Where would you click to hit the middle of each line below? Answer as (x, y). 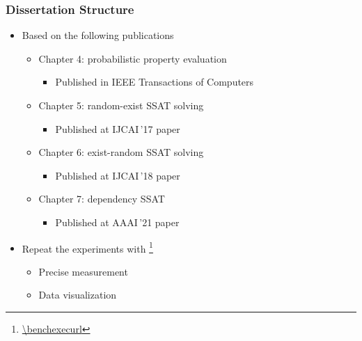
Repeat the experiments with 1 (87, 247)
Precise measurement (83, 271)
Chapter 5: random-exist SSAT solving (121, 105)
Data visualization (78, 295)
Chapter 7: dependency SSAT (102, 199)
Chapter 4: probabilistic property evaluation (133, 58)
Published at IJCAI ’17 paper (118, 128)
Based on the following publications (98, 35)
